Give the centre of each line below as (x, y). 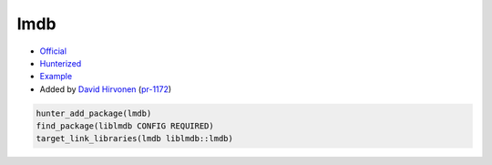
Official (53, 51)
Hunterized (61, 63)
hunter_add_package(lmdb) (94, 113)
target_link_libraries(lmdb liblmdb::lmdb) (135, 139)
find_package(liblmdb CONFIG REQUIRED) (125, 126)
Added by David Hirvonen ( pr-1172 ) (106, 89)
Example (56, 77)
